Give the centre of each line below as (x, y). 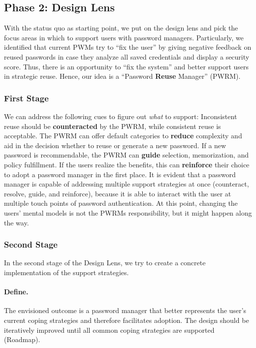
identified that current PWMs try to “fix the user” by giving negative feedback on (128, 47)
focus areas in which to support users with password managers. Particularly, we (124, 37)
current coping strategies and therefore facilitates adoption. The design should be (127, 320)
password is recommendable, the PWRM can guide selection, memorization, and (127, 155)
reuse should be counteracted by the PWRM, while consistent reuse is (112, 126)
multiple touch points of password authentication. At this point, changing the (121, 203)
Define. (16, 292)
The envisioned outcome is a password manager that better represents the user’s (125, 310)
